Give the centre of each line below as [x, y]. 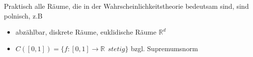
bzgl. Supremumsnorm [164, 48]
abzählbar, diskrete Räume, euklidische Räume [86, 32]
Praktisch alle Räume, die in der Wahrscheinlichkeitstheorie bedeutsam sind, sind [126, 6]
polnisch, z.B [23, 15]
